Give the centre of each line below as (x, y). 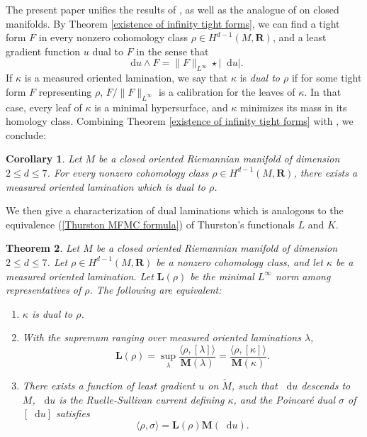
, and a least (299, 37)
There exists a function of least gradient (109, 386)
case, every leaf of (44, 107)
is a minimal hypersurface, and (161, 107)
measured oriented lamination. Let (80, 276)
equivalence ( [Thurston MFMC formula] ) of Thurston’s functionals (150, 224)
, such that (254, 386)
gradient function (43, 51)
